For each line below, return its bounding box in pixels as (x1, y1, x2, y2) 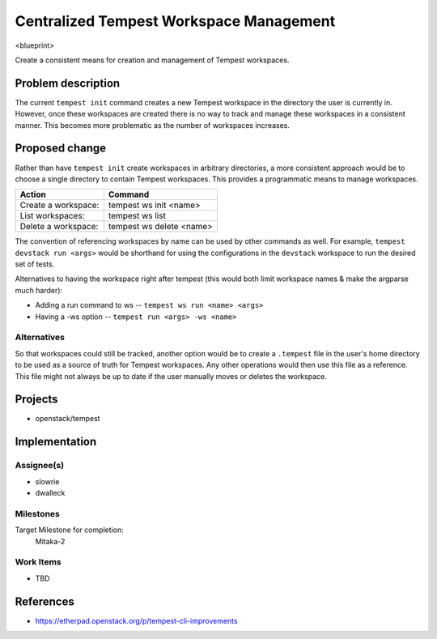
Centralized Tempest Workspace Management (15, 12, 336, 30)
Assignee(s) (15, 460, 65, 471)
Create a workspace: (19, 199, 100, 211)
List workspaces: (19, 211, 85, 222)
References (15, 594, 74, 608)
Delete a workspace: (19, 221, 99, 232)
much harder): (15, 285, 63, 295)
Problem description (15, 76, 121, 90)
